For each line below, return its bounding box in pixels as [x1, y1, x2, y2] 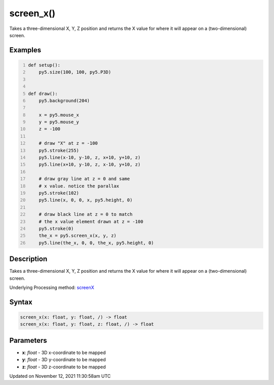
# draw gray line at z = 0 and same [39, 176, 130, 182]
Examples [9, 46, 42, 54]
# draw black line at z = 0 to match [39, 211, 133, 217]
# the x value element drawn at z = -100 [39, 218, 144, 224]
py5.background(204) [39, 98, 90, 104]
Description [9, 254, 48, 264]
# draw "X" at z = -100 [39, 140, 98, 146]
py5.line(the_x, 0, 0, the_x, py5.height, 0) [39, 240, 154, 246]
